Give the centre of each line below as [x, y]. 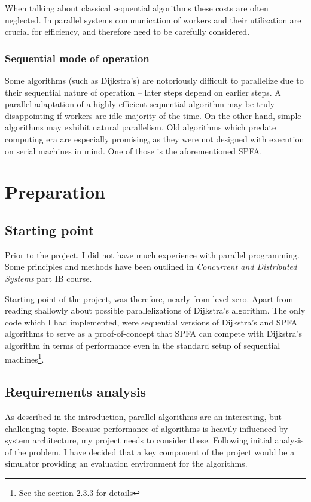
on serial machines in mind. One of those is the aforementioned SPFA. [134, 150]
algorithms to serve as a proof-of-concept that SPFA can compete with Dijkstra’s [153, 334]
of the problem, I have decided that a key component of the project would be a [150, 451]
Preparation [55, 192]
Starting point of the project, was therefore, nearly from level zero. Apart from [149, 298]
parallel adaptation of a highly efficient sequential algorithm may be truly [140, 104]
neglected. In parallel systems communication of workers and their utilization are [153, 19]
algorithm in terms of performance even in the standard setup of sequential [143, 345]
